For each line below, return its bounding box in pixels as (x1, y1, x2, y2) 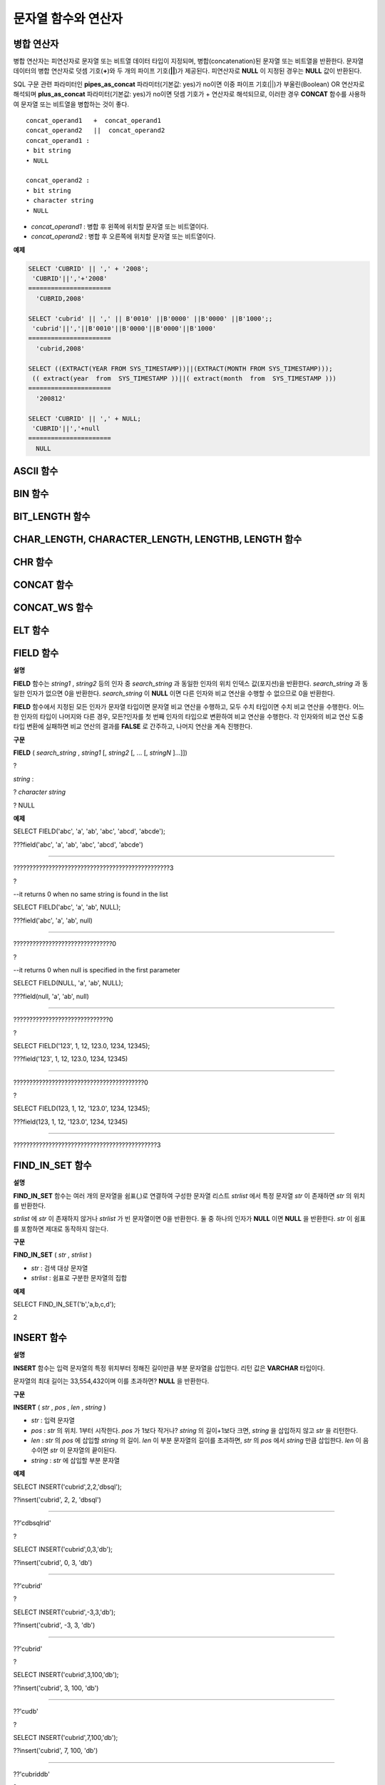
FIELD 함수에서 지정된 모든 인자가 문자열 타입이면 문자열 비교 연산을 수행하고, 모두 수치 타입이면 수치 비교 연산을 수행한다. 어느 (13, 702, 365, 710)
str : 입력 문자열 (31, 1416, 75, 1424)
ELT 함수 (13, 625, 50, 637)
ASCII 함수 (13, 465, 58, 478)
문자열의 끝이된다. (66, 1446, 117, 1454)
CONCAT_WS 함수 (13, 602, 93, 614)
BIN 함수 (13, 488, 49, 500)
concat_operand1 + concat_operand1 (26, 116, 162, 125)
